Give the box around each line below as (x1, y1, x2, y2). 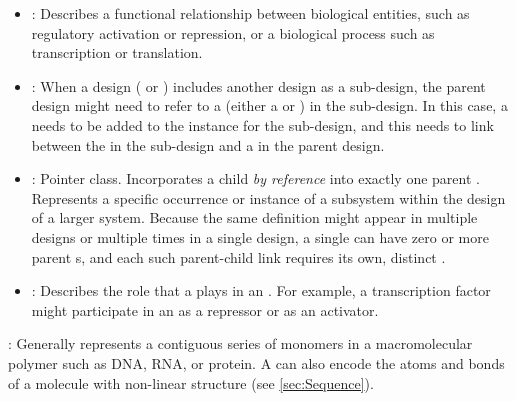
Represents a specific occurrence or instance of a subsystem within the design (31, 187, 506, 208)
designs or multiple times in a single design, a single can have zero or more (31, 226, 489, 247)
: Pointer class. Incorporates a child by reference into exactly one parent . (31, 168, 480, 189)
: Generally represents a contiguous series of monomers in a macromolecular (8, 333, 473, 354)
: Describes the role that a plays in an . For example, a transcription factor (31, 280, 491, 301)
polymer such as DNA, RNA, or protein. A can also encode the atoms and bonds (8, 352, 505, 373)
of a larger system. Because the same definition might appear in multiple (31, 207, 478, 228)
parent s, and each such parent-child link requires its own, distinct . (31, 246, 446, 267)
